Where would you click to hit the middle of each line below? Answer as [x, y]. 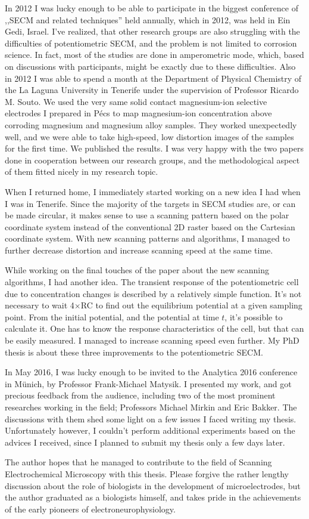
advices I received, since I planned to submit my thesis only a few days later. [145, 442]
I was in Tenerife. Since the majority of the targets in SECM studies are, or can [150, 203]
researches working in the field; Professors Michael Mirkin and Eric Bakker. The [151, 407]
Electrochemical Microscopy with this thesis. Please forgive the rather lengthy [147, 473]
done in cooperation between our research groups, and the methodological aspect [152, 160]
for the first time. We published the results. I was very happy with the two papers [154, 148]
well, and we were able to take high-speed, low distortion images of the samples [149, 136]
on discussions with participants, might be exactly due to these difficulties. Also [150, 66]
